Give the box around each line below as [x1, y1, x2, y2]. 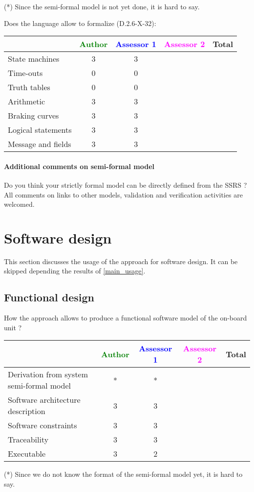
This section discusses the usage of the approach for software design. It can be [4, 256, 238, 266]
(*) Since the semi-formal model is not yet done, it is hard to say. [4, 1, 200, 11]
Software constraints [8, 419, 77, 431]
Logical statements [8, 124, 72, 136]
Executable [8, 448, 46, 460]
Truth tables [8, 81, 50, 93]
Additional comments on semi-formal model [4, 161, 155, 171]
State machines [8, 53, 60, 65]
